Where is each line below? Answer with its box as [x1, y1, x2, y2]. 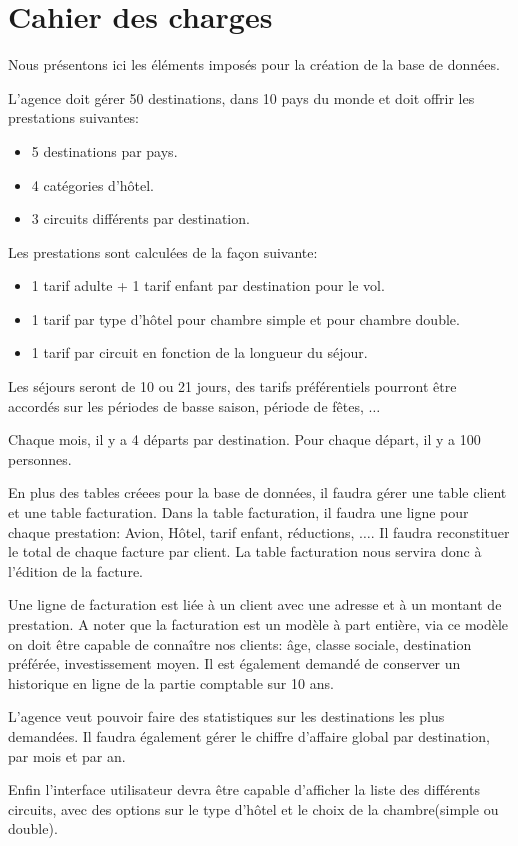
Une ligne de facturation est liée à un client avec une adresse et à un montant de [8, 594, 502, 615]
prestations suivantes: [8, 107, 140, 128]
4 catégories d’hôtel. [31, 174, 155, 195]
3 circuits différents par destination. [31, 208, 250, 229]
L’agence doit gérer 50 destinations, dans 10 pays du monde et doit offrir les [8, 87, 475, 108]
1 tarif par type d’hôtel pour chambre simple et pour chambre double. [31, 308, 460, 329]
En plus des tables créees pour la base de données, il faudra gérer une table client [8, 482, 507, 503]
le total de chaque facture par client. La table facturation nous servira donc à [8, 541, 482, 562]
